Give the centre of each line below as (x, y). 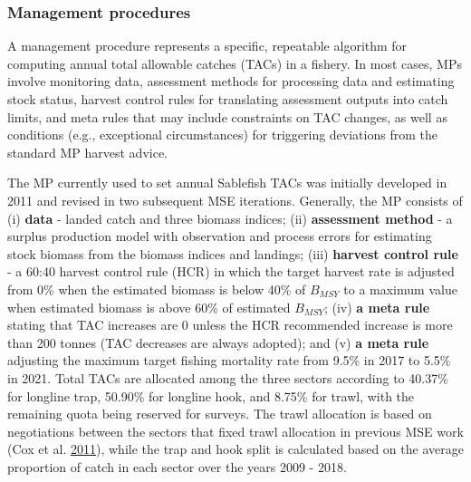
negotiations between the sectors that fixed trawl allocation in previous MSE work (235, 431)
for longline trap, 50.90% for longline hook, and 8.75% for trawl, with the (211, 395)
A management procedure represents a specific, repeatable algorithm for (207, 46)
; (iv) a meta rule (377, 307)
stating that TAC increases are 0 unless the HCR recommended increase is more (230, 325)
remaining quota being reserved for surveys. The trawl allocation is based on (220, 414)
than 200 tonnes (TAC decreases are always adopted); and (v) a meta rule (218, 342)
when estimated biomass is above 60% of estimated (149, 307)
